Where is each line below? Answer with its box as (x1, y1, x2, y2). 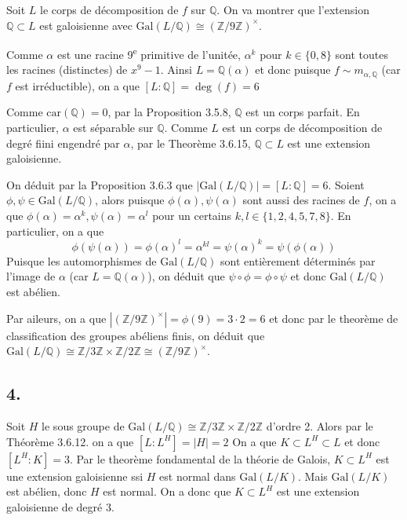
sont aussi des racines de (242, 192, 360, 208)
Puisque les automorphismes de (6, 252, 157, 269)
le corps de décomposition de (40, 2, 179, 17)
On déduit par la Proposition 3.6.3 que (6, 176, 193, 192)
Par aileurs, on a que (6, 309, 107, 326)
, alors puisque (95, 192, 165, 208)
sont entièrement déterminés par (220, 252, 376, 269)
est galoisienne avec (39, 16, 133, 33)
